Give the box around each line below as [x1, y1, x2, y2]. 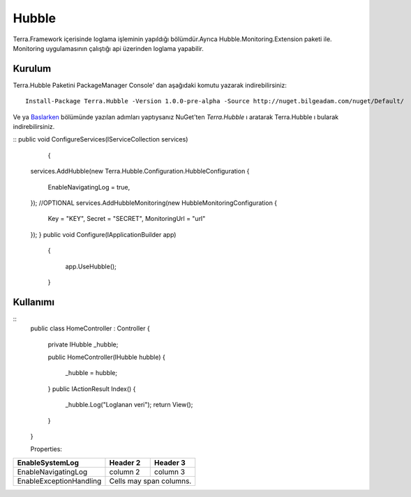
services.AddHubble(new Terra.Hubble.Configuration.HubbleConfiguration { [30, 167, 250, 176]
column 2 [109, 467, 140, 477]
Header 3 [154, 457, 186, 467]
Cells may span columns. [109, 476, 192, 486]
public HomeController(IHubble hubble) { [47, 353, 165, 361]
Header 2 [109, 457, 141, 467]
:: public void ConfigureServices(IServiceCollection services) [13, 135, 188, 144]
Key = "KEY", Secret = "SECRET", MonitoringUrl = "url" [47, 215, 206, 223]
